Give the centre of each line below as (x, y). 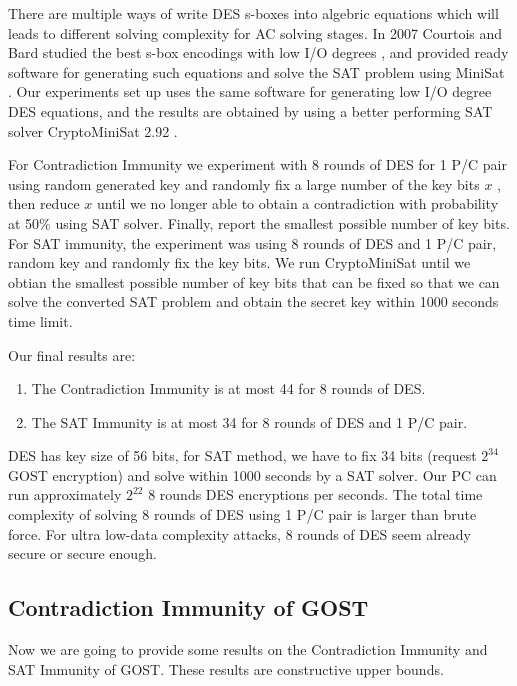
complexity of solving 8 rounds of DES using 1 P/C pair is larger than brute (242, 514)
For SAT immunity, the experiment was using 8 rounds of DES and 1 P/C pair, (252, 242)
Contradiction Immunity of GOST (188, 607)
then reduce (44, 203)
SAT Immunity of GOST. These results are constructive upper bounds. (226, 668)
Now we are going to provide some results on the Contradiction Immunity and (248, 649)
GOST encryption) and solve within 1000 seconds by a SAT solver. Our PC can (252, 474)
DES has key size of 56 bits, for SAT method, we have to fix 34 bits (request (242, 455)
